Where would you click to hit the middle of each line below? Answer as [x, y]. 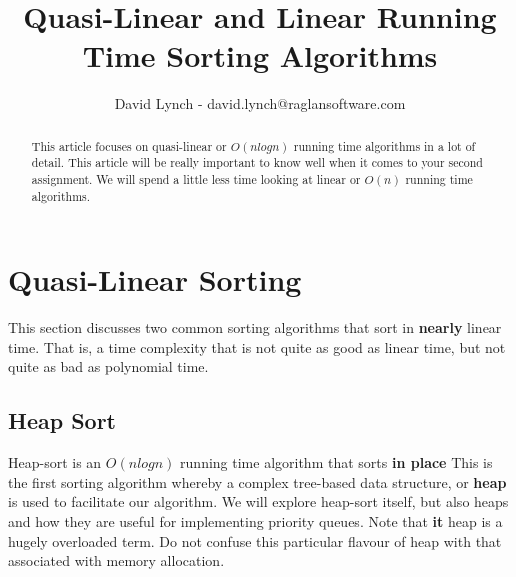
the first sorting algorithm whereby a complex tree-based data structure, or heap [257, 481]
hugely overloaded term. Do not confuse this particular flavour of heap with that [255, 540]
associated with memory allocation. [116, 560]
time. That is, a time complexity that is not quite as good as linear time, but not [257, 346]
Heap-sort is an [55, 462]
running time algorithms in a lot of [384, 145]
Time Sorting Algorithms [260, 55]
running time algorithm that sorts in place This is [336, 462]
